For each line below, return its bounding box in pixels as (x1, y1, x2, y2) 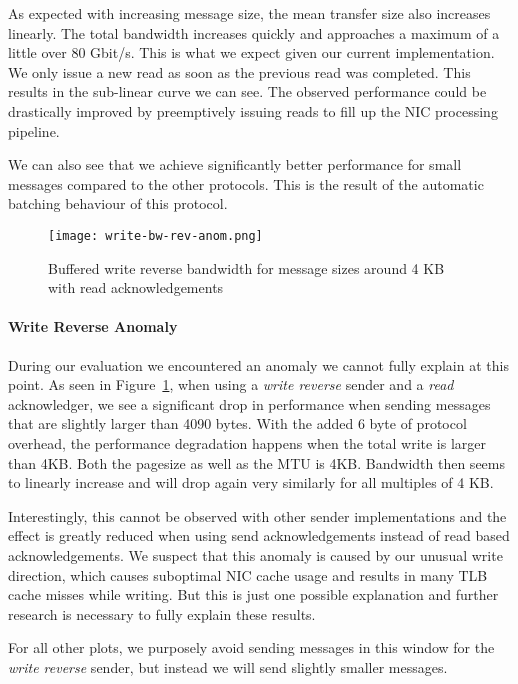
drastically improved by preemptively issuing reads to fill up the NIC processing (8, 100, 498, 121)
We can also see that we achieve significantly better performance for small (8, 154, 462, 175)
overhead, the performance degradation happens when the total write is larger (8, 432, 487, 453)
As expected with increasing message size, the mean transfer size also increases (8, 3, 491, 23)
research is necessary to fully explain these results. (8, 603, 316, 624)
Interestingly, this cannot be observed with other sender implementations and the (8, 505, 507, 526)
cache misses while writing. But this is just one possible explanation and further (8, 584, 499, 605)
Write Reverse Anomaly (8, 316, 178, 337)
